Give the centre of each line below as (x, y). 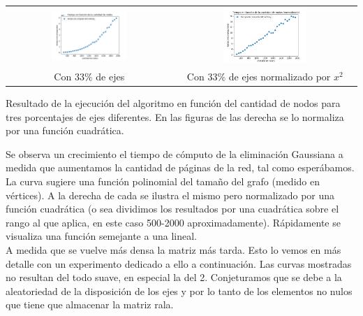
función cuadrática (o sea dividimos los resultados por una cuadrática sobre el (172, 209)
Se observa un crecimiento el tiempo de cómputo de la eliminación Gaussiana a (175, 153)
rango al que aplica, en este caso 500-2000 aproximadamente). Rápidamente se (173, 222)
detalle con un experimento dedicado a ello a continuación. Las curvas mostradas (179, 263)
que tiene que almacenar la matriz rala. (90, 304)
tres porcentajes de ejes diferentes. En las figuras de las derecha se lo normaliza (175, 116)
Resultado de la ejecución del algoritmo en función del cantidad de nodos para (173, 103)
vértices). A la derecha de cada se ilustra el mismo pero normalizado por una (170, 195)
